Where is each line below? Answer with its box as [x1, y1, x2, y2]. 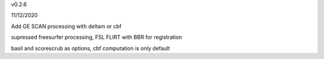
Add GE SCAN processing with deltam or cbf [11, 23, 122, 30]
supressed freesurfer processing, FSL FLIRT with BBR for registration [11, 33, 182, 41]
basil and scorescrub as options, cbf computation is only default [11, 45, 170, 52]
